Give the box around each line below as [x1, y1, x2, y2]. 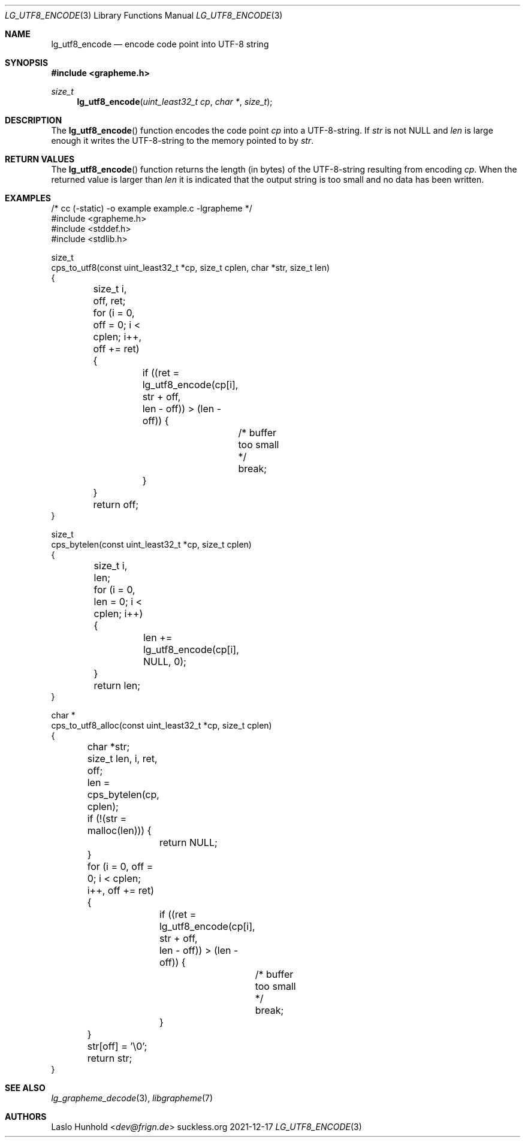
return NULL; [159, 836, 218, 848]
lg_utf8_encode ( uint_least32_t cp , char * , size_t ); [77, 96, 273, 107]
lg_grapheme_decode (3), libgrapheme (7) [51, 1093, 213, 1103]
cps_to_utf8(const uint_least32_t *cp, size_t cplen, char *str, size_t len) [51, 262, 330, 273]
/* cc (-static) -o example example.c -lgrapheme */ [51, 203, 252, 213]
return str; [87, 1052, 132, 1064]
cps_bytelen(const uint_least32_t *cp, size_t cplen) [51, 539, 252, 549]
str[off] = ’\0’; [87, 1040, 147, 1052]
